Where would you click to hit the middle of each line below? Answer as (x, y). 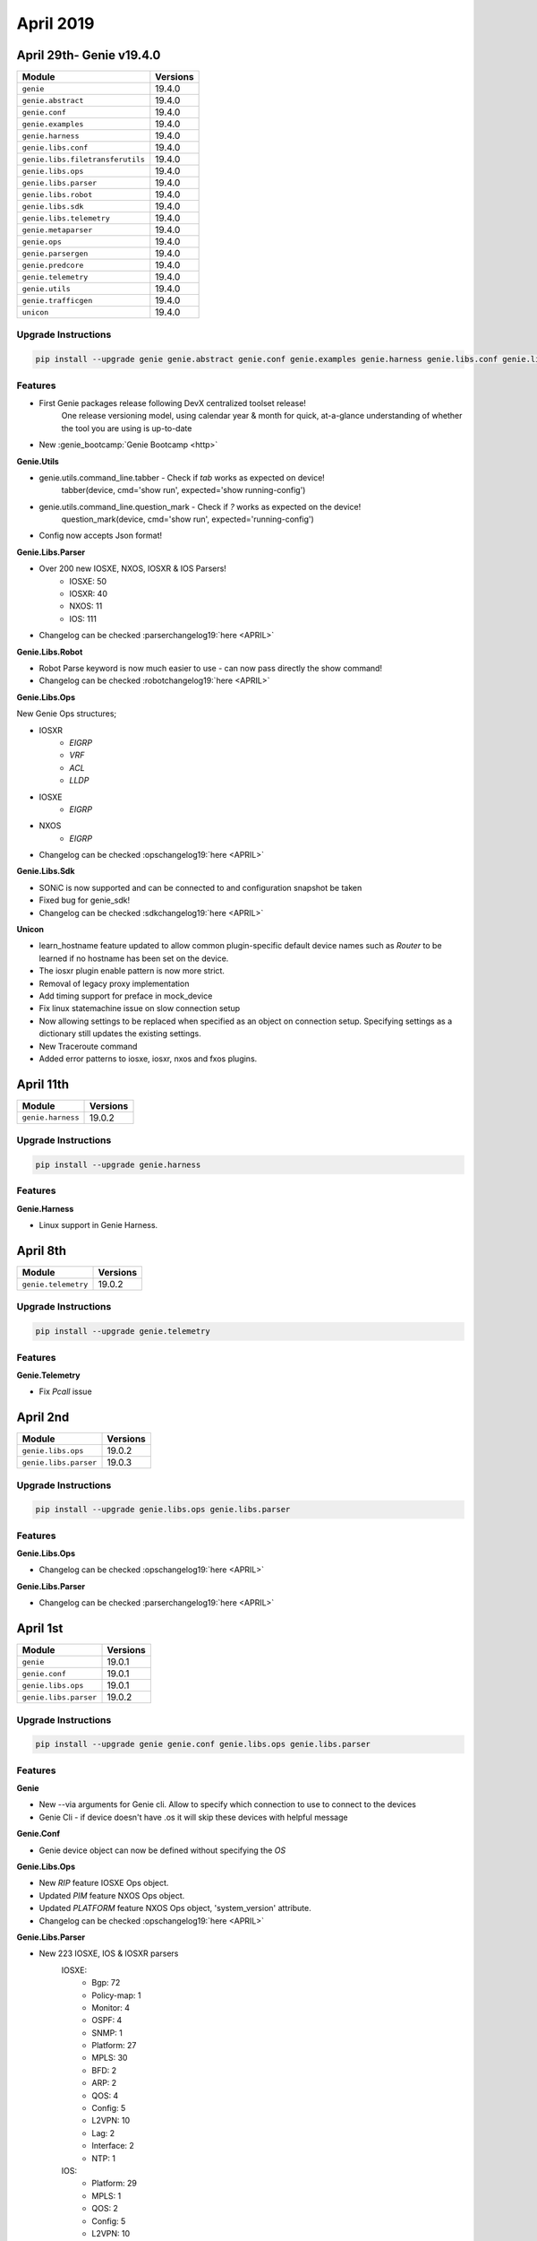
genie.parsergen (55, 253)
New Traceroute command (88, 1046)
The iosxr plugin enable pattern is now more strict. (132, 971)
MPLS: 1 (107, 2195)
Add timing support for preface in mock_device (126, 996)
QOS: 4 (105, 2095)
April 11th (43, 1084)
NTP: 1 (104, 2158)
